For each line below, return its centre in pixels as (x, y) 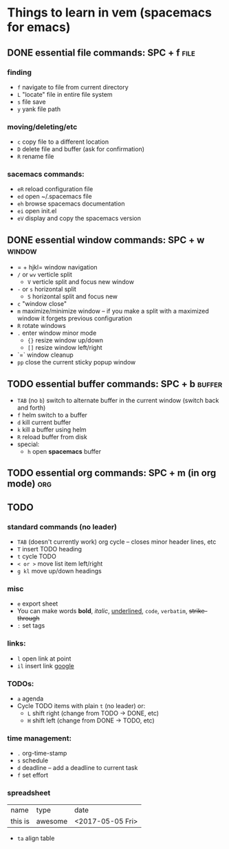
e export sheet (37, 604)
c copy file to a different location (63, 142)
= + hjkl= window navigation (57, 267)
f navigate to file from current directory (73, 87)
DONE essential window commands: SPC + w (106, 240)
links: (17, 643)
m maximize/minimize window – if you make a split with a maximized (113, 311)
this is (20, 821)
